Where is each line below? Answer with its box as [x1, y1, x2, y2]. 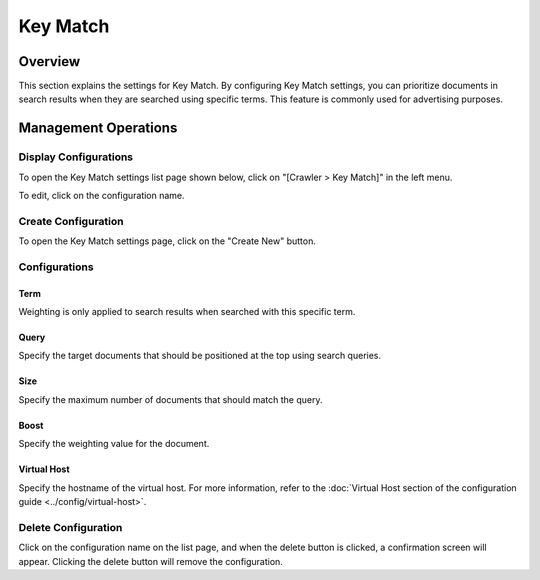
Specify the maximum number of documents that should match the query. [18, 393, 323, 405]
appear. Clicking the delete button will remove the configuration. [18, 555, 284, 567]
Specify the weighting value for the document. [18, 438, 210, 450]
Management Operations [18, 120, 178, 137]
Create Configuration [18, 214, 124, 228]
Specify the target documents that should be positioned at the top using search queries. [18, 350, 382, 362]
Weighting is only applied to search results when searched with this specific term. [18, 306, 356, 318]
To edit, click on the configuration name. [18, 190, 185, 201]
